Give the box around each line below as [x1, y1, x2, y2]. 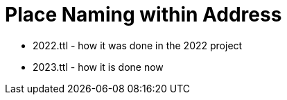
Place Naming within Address [5, 3, 282, 26]
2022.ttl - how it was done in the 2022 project [33, 39, 243, 51]
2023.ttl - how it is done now [33, 60, 164, 73]
